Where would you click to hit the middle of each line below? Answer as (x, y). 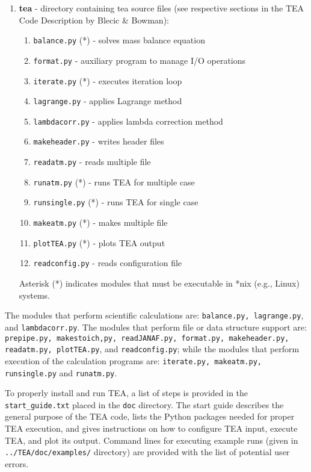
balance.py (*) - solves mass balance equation (119, 40)
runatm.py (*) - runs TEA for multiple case (114, 182)
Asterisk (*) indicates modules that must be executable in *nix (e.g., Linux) (159, 283)
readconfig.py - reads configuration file (108, 263)
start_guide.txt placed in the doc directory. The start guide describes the (144, 404)
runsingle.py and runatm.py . (61, 372)
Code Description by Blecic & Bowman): (94, 20)
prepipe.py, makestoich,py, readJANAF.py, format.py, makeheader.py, (147, 338)
